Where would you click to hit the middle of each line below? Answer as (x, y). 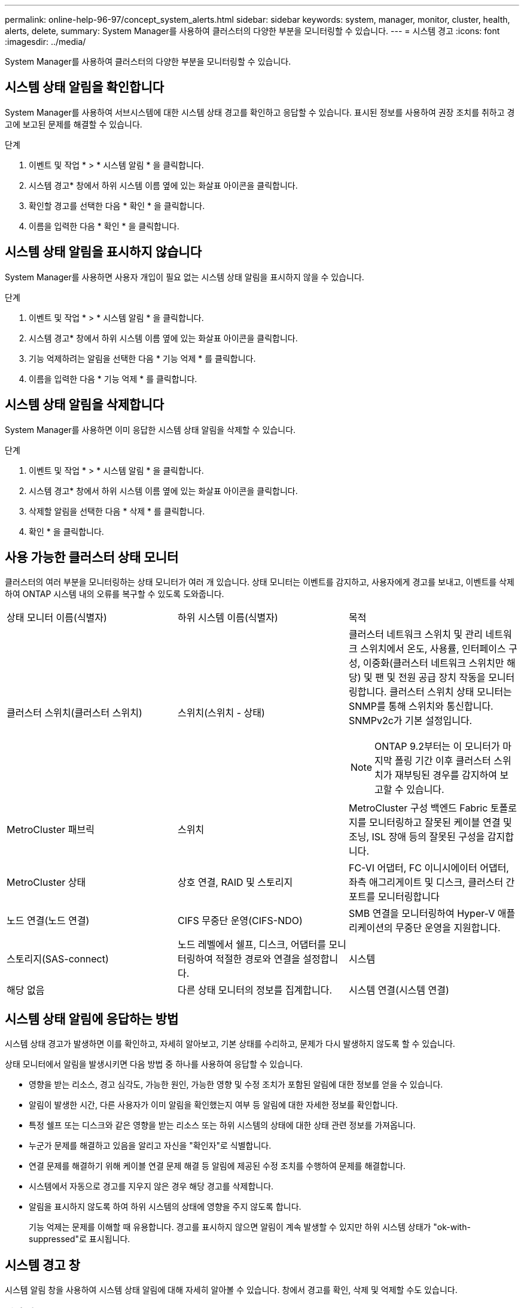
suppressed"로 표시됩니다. (80, 1239)
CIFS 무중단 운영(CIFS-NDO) (240, 921)
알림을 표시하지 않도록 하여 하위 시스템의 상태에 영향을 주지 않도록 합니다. (165, 1207)
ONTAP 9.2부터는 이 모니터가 (437, 747)
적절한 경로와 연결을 (258, 959)
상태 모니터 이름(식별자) (57, 618)
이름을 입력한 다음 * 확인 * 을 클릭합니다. (104, 226)
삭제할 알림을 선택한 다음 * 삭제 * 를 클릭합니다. (117, 511)
